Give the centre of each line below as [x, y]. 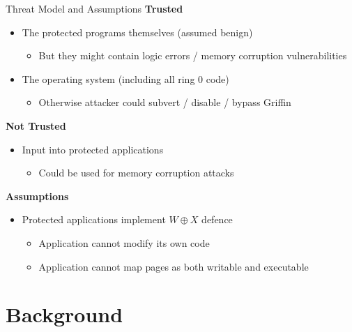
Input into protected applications [93, 149]
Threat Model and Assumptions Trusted [94, 8]
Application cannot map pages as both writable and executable [174, 266]
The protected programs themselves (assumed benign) [137, 32]
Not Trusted [36, 125]
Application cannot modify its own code [124, 242]
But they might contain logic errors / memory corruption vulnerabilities [193, 55]
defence [217, 219]
